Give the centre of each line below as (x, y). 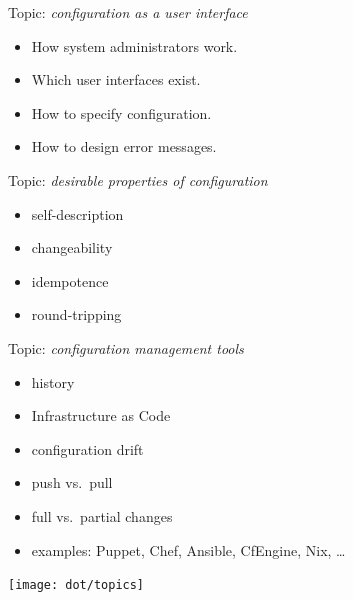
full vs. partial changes (102, 515)
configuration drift (87, 448)
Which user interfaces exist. (116, 79)
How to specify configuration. (121, 112)
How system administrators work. (134, 45)
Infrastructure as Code (101, 415)
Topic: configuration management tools (126, 347)
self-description (77, 213)
